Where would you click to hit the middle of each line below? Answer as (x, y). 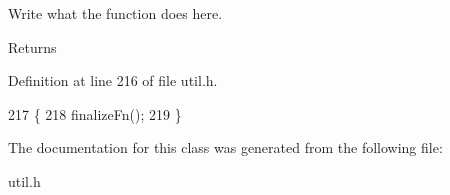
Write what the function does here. (115, 13)
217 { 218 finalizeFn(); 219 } (95, 113)
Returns (32, 46)
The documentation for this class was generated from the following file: (225, 147)
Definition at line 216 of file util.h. (113, 80)
